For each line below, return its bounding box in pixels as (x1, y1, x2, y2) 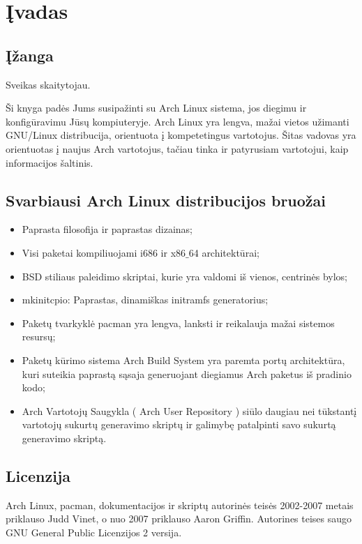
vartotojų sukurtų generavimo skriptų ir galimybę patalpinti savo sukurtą (22, 417, 336, 432)
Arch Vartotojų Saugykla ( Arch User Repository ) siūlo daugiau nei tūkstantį (22, 403, 357, 418)
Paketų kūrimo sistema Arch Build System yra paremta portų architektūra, (22, 352, 345, 367)
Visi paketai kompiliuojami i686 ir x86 (22, 245, 186, 259)
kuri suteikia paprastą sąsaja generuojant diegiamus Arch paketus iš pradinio (22, 366, 352, 381)
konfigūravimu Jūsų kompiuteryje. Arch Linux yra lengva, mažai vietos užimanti (6, 114, 349, 128)
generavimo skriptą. (22, 430, 107, 445)
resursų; (22, 329, 56, 344)
